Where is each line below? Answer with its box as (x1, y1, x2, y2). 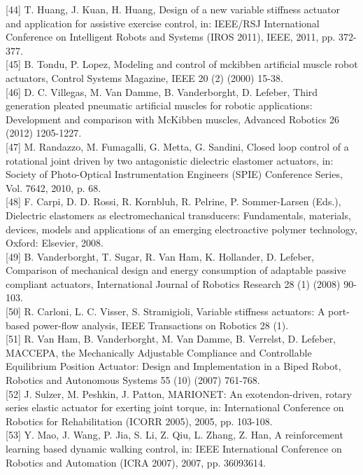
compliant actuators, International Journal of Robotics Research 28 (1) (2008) (6, 276, 341, 291)
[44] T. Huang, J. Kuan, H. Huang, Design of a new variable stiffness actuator (6, 2, 340, 16)
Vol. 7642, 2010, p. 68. (6, 180, 101, 195)
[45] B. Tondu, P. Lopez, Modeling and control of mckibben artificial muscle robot (6, 57, 358, 71)
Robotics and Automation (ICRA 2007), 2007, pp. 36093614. (6, 455, 266, 469)
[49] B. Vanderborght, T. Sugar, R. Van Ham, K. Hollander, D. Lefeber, (6, 249, 315, 263)
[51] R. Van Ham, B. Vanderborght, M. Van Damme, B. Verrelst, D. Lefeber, (6, 331, 336, 346)
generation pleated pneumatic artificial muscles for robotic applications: (6, 98, 313, 113)
